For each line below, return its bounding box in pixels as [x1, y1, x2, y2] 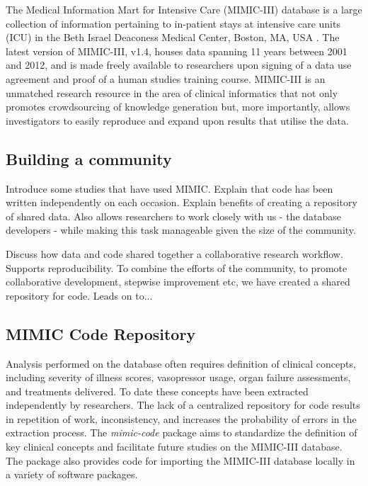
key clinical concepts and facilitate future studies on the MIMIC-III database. [6, 439, 343, 454]
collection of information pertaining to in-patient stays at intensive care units [6, 16, 340, 30]
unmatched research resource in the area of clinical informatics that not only [6, 85, 338, 100]
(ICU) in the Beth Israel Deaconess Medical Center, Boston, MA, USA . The [6, 30, 340, 45]
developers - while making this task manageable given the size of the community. [6, 222, 356, 237]
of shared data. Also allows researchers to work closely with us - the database [6, 208, 342, 223]
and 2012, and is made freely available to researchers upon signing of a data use [6, 57, 352, 72]
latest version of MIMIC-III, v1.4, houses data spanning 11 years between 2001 [6, 43, 347, 58]
